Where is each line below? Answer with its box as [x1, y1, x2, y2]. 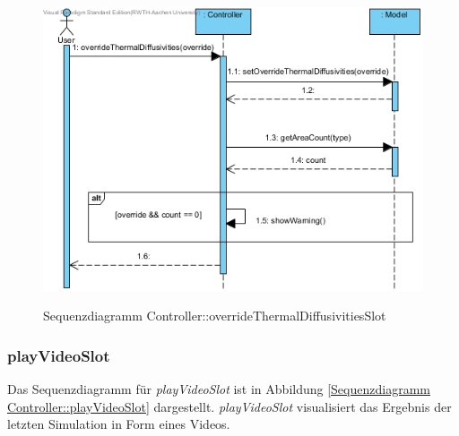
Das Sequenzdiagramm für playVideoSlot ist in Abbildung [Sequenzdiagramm [7, 380, 430, 398]
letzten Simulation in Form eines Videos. [7, 415, 230, 433]
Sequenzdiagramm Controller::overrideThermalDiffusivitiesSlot [43, 306, 386, 325]
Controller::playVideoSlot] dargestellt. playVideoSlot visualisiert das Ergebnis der [7, 397, 452, 415]
